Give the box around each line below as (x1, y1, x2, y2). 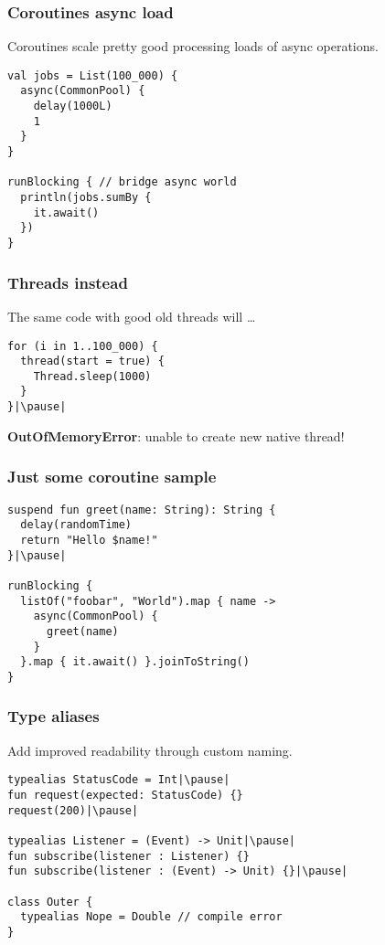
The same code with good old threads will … (7, 306, 256, 325)
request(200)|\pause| (7, 803, 139, 817)
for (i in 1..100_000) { (7, 339, 158, 353)
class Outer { (7, 895, 93, 908)
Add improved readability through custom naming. (7, 740, 293, 759)
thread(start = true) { (20, 355, 165, 368)
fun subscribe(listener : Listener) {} (7, 849, 250, 863)
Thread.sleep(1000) (33, 369, 152, 383)
